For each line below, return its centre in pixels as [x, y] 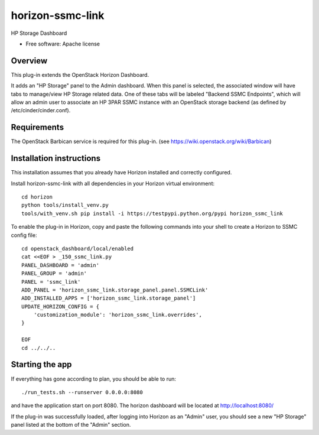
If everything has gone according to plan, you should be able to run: [94, 379]
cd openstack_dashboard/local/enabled [78, 249]
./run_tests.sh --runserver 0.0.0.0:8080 [82, 392]
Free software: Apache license [63, 44]
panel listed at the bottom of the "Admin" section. [71, 425]
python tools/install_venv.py [65, 205]
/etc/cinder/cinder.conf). [41, 111]
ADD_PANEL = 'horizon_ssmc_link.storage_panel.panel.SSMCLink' [115, 290]
